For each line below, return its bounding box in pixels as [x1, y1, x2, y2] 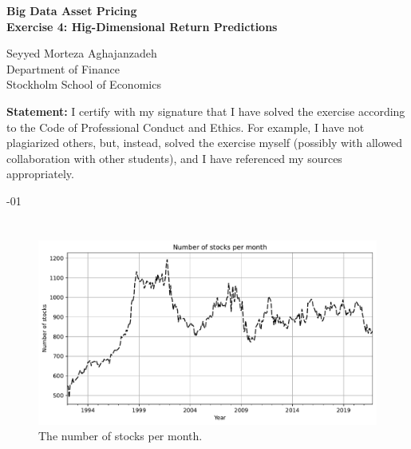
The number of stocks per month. [38, 427, 203, 444]
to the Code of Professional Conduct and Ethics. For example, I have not [6, 118, 365, 135]
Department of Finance [6, 60, 120, 77]
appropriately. [6, 165, 74, 182]
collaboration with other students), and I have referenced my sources [6, 149, 342, 166]
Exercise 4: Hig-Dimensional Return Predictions [6, 18, 278, 34]
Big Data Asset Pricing [6, 2, 137, 18]
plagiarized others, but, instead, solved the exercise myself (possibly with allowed [6, 134, 403, 151]
